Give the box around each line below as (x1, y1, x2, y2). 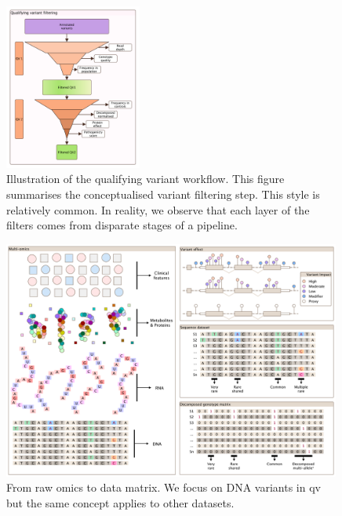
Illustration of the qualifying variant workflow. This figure (6, 170, 285, 187)
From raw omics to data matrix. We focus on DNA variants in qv (6, 479, 321, 496)
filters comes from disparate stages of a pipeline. (6, 217, 238, 233)
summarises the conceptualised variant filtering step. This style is (6, 185, 320, 202)
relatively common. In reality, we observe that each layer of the (6, 201, 310, 218)
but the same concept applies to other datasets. (6, 494, 235, 511)
